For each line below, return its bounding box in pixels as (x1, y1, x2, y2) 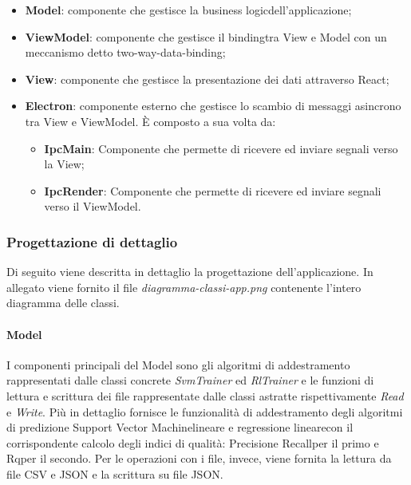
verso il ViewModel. (44, 198, 141, 215)
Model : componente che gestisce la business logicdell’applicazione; (25, 2, 352, 18)
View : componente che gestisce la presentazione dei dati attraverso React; (25, 70, 389, 87)
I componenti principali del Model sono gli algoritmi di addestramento (6, 356, 350, 373)
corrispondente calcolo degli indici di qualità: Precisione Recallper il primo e (6, 434, 379, 451)
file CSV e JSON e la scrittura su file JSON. (6, 465, 223, 482)
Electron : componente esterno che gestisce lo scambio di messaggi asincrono (25, 97, 401, 114)
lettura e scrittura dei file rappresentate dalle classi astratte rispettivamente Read (6, 387, 404, 404)
